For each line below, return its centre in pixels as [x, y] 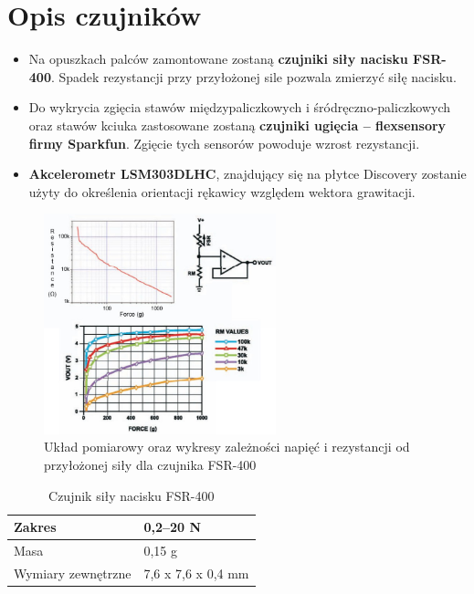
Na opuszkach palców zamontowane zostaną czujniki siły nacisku [218, 59]
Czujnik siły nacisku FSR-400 [132, 495]
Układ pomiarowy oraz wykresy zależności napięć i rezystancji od [227, 447]
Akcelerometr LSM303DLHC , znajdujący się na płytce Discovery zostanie [248, 174]
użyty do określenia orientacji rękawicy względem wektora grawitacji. [222, 191]
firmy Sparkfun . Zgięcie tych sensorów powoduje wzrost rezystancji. [224, 143]
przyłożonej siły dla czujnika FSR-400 [150, 464]
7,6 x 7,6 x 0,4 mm [196, 573]
